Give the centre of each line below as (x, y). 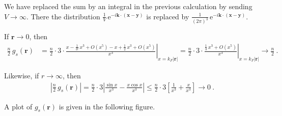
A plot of (18, 106)
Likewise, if (22, 75)
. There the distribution (63, 16)
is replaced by (168, 16)
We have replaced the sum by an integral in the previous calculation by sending (128, 6)
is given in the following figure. (107, 106)
